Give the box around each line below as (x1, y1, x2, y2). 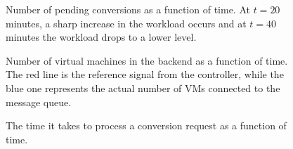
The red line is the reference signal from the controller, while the (6, 67, 284, 82)
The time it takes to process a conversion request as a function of (6, 118, 287, 133)
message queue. (6, 94, 72, 109)
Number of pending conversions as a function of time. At (6, 2, 250, 16)
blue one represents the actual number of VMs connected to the (6, 80, 280, 95)
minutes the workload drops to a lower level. (6, 30, 197, 44)
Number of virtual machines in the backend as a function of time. (6, 53, 288, 67)
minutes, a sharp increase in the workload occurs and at (6, 15, 247, 30)
